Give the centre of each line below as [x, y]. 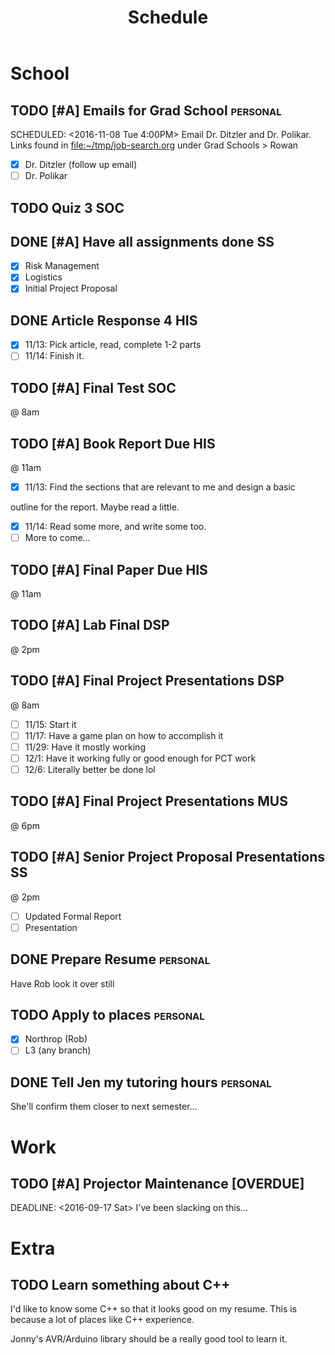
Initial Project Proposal [71, 288]
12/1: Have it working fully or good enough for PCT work [140, 758]
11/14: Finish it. [54, 356]
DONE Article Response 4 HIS [104, 320]
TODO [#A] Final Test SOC [93, 387]
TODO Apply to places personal [107, 1014]
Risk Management [62, 266]
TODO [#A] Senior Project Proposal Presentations [167, 857]
